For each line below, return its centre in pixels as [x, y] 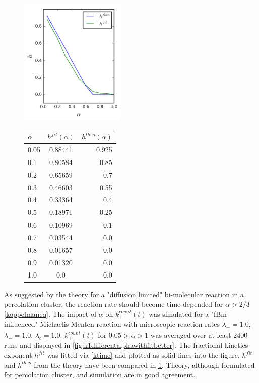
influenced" [21, 324]
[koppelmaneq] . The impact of [50, 314]
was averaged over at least [191, 335]
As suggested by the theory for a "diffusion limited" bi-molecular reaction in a [124, 294]
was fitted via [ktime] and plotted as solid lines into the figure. [143, 355]
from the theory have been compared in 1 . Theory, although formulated [144, 365]
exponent [18, 355]
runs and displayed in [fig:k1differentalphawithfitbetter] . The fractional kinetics [126, 345]
